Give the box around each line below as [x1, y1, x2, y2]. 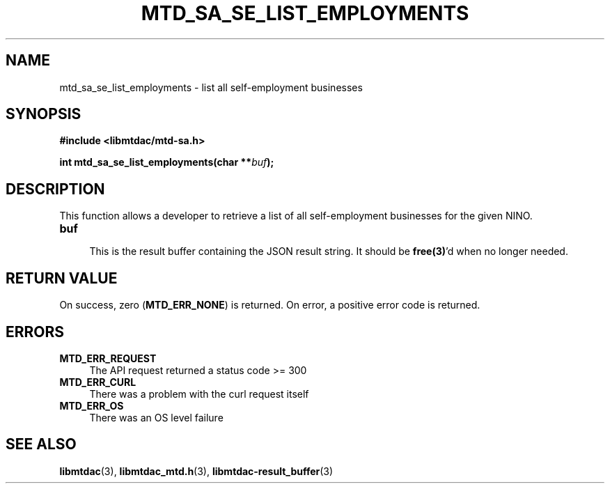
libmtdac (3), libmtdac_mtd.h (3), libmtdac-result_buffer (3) [59, 465, 334, 477]
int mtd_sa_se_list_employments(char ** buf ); [59, 156, 274, 169]
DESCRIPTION [6, 180, 105, 198]
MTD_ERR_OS [59, 399, 124, 412]
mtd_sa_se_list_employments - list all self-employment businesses [59, 81, 363, 93]
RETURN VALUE [6, 269, 118, 287]
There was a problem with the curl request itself [89, 387, 309, 400]
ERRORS [6, 323, 65, 341]
